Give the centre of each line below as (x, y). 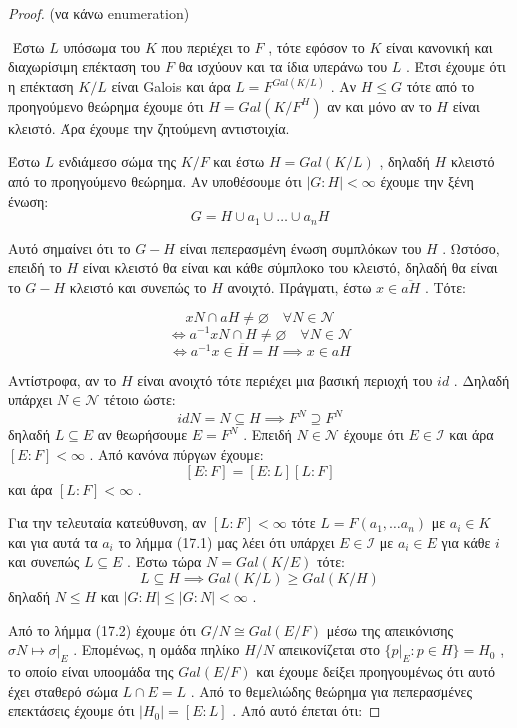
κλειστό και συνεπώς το (138, 286)
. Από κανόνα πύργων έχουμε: (176, 454)
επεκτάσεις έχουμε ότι (71, 710)
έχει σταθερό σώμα (63, 690)
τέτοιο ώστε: (139, 399)
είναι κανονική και (439, 46)
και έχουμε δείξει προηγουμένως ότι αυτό (376, 670)
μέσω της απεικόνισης (390, 629)
